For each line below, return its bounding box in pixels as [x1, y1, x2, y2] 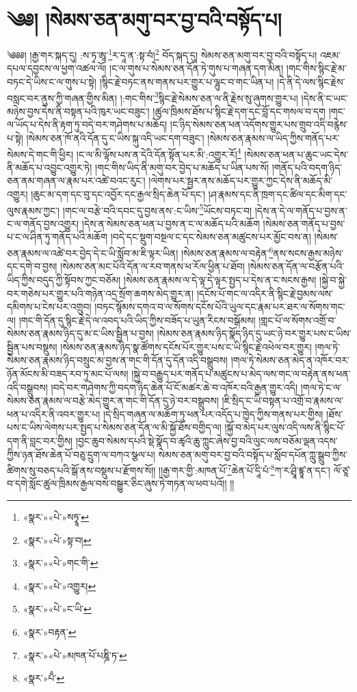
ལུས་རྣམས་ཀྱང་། [7, 203, 60, 217]
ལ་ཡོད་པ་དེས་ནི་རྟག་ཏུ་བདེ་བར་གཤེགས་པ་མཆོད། [7, 117, 168, 132]
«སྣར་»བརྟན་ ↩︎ [23, 625, 77, 639]
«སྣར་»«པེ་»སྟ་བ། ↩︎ [23, 532, 92, 547]
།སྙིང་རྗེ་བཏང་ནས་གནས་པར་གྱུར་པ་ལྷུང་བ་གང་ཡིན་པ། [99, 74, 274, 88]
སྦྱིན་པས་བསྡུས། [7, 339, 57, 354]
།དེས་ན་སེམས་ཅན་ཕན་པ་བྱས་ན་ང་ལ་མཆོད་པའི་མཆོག [81, 216, 260, 230]
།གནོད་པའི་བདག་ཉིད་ [272, 160, 343, 174]
